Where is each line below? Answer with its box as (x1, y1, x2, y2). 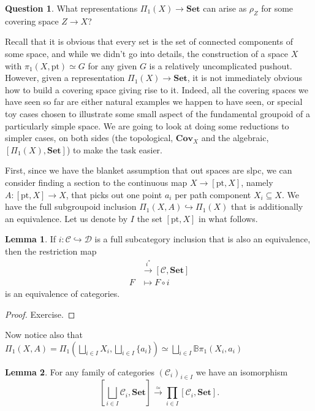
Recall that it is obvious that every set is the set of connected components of (5, 35, 294, 48)
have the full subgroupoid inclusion (5, 200, 137, 213)
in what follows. (199, 212, 258, 225)
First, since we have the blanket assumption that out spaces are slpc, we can (5, 164, 292, 177)
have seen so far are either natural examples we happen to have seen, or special (5, 95, 303, 108)
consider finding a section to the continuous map (5, 175, 188, 188)
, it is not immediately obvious (187, 71, 303, 84)
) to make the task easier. (66, 143, 162, 156)
